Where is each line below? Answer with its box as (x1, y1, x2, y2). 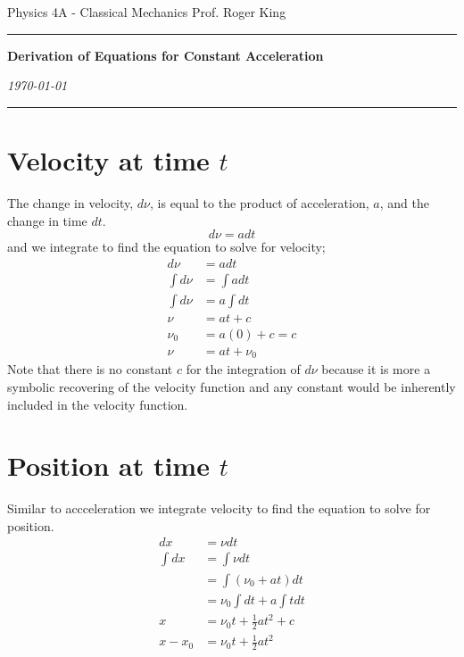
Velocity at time (7, 141, 210, 178)
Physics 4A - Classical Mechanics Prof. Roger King (7, 3, 286, 21)
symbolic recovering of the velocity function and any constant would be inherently (7, 377, 456, 395)
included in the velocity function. (7, 395, 188, 413)
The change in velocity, (7, 193, 134, 212)
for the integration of (186, 360, 301, 378)
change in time (7, 211, 87, 229)
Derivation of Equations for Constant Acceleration (7, 46, 324, 64)
